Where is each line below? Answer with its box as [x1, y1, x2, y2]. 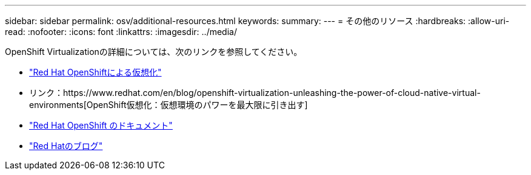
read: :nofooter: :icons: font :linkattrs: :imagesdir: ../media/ [5, 27, 237, 37]
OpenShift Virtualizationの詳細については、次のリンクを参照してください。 [5, 46, 302, 57]
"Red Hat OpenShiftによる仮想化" [29, 67, 162, 77]
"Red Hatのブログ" [29, 141, 103, 151]
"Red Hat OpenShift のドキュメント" [29, 120, 173, 130]
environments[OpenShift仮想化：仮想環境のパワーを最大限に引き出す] [29, 100, 308, 110]
